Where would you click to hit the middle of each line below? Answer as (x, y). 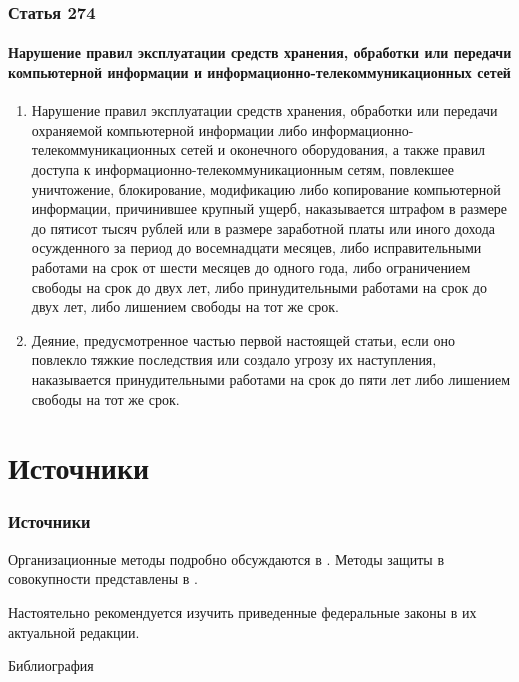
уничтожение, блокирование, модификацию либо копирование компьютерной (266, 188)
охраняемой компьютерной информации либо (169, 129)
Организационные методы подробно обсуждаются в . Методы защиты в (226, 558)
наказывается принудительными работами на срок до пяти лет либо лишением (271, 378)
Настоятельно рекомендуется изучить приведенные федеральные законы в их (242, 611)
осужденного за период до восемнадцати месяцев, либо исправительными (256, 247)
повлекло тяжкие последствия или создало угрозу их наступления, (234, 359)
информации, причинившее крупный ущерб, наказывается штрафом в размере (269, 208)
